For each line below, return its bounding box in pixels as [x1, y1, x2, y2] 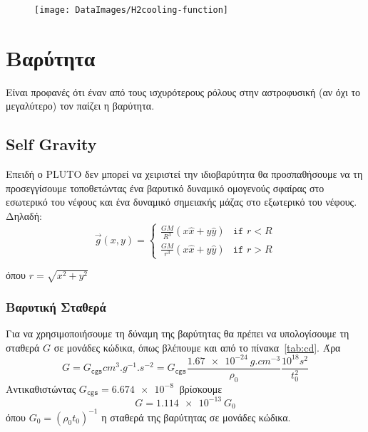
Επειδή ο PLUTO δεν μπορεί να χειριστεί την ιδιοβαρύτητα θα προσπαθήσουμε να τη [6, 167, 363, 181]
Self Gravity [6, 133, 97, 155]
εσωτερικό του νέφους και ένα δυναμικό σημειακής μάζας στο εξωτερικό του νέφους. [6, 194, 357, 209]
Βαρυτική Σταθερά [6, 297, 106, 315]
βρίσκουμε [179, 381, 223, 396]
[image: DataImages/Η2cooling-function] [34, 5, 229, 15]
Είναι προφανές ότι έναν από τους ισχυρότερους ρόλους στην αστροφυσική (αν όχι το [6, 84, 361, 99]
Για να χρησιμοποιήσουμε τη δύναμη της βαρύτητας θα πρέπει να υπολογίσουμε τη [6, 326, 349, 341]
